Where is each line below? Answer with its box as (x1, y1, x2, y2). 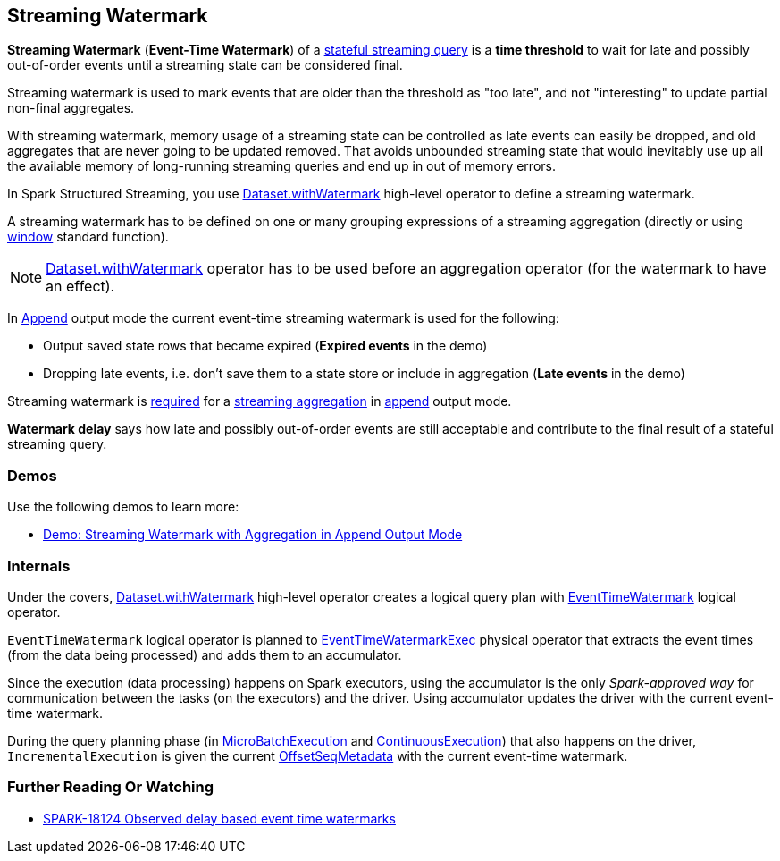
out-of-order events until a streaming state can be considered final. (7, 57, 403, 73)
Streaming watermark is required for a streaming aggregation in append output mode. (7, 393, 512, 409)
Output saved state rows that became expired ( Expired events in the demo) (43, 338, 488, 354)
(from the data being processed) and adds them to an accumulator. (7, 646, 402, 663)
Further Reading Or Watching (7, 778, 214, 797)
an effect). (46, 277, 115, 296)
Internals (7, 556, 71, 575)
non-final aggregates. (7, 100, 135, 116)
